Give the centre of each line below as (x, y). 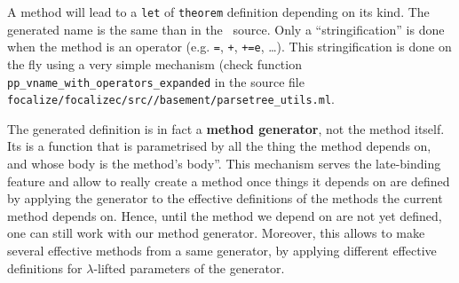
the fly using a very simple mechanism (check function (154, 63)
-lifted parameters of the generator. (189, 267)
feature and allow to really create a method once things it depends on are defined (229, 181)
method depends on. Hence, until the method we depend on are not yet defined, (225, 215)
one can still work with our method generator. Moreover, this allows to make (216, 233)
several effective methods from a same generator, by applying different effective (222, 250)
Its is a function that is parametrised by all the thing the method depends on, (219, 146)
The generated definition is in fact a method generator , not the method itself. (226, 128)
